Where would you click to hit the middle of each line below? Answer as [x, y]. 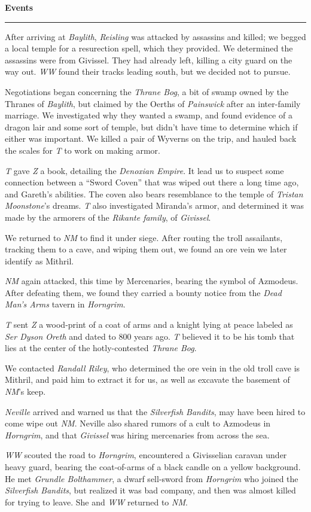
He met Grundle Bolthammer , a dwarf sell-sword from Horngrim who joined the [152, 478]
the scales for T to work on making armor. [83, 150]
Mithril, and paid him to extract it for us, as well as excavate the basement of [147, 380]
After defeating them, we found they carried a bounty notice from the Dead [143, 292]
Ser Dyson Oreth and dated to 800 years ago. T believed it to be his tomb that [150, 336]
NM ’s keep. [25, 391]
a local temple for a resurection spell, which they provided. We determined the [149, 48]
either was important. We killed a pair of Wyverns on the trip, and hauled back [151, 138]
